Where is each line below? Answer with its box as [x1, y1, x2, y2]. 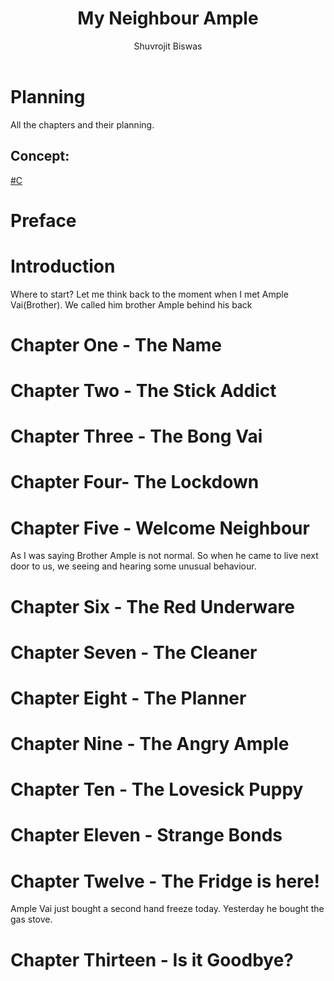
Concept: [10, 148, 70, 165]
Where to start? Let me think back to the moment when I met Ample [10, 288, 289, 300]
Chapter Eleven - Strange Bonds [10, 824, 283, 847]
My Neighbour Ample [77, 7, 259, 30]
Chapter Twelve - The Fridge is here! [10, 870, 320, 892]
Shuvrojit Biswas [133, 40, 203, 52]
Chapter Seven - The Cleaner [10, 641, 258, 664]
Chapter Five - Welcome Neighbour [10, 517, 310, 539]
